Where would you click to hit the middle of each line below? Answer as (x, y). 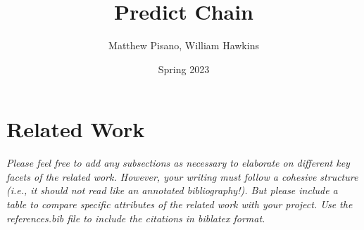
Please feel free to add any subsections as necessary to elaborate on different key (178, 163)
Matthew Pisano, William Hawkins (184, 45)
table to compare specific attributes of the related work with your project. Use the (180, 204)
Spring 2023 (184, 69)
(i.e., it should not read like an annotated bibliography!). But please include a (172, 190)
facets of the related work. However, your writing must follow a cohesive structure (182, 176)
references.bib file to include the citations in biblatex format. (136, 218)
